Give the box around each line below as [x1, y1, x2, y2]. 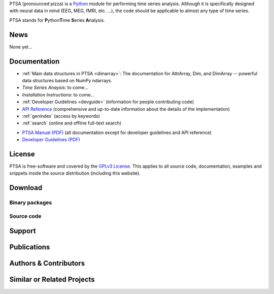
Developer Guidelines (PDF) [22, 137, 81, 143]
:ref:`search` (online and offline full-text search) [22, 120, 122, 126]
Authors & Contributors [9, 259, 85, 268]
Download [9, 183, 43, 192]
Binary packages [9, 199, 52, 206]
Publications [9, 243, 50, 251]
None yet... [9, 44, 32, 50]
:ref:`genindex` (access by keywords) [22, 113, 100, 119]
